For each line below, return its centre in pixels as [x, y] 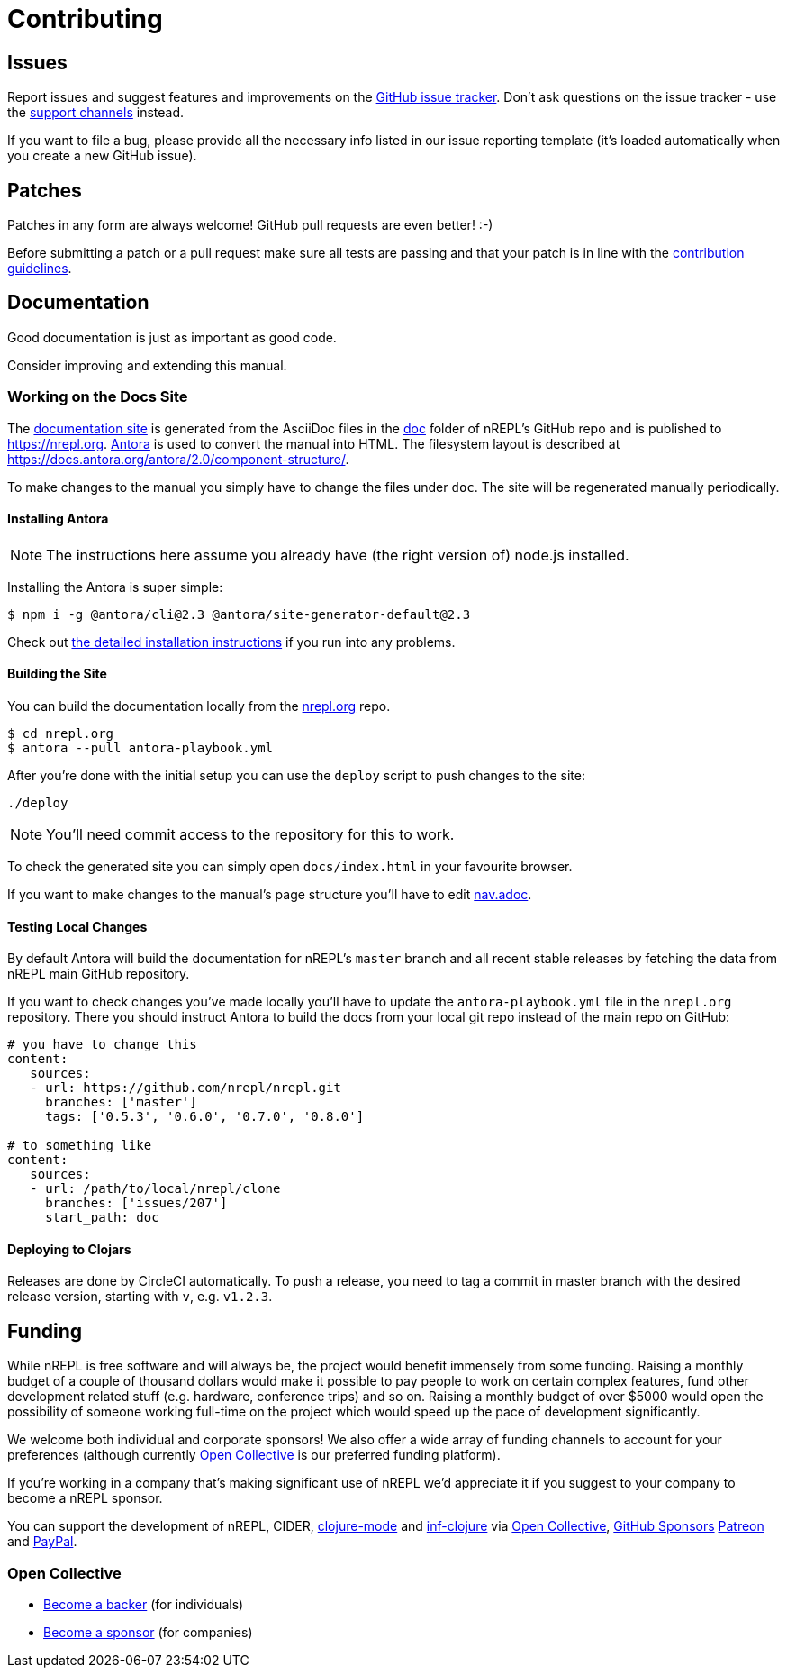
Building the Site [57, 674]
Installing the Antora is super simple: [115, 587]
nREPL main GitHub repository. [99, 974]
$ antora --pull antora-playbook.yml [140, 748]
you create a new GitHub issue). [102, 156]
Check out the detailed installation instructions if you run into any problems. [231, 642]
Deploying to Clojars [69, 1249]
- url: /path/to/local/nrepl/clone [155, 1189]
